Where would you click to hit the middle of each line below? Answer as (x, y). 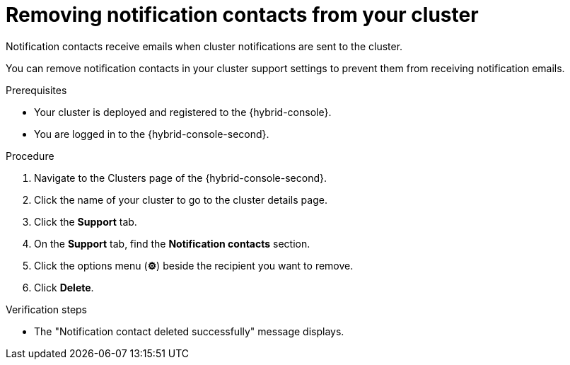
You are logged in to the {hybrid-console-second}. (152, 134)
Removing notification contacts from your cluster (242, 15)
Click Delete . (64, 287)
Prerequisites (36, 90)
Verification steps (47, 309)
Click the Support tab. (86, 221)
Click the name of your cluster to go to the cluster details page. (181, 199)
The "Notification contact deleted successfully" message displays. (189, 331)
